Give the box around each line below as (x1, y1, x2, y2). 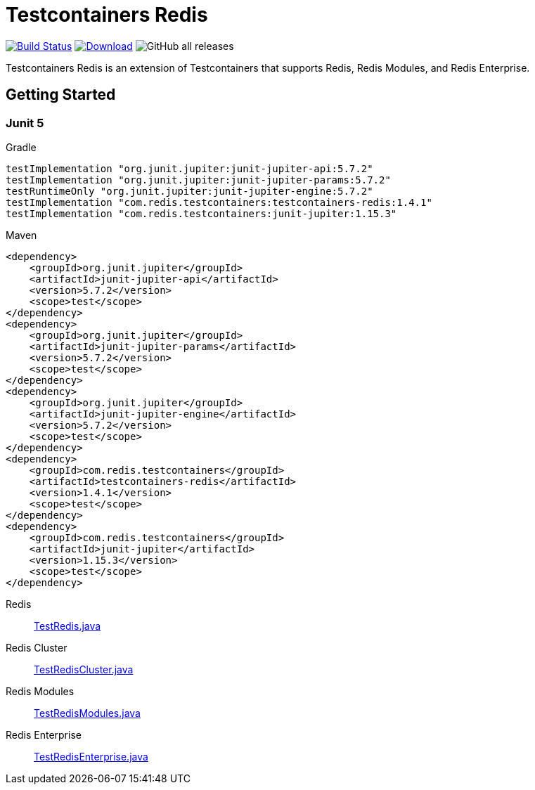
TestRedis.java (34, 619, 101, 632)
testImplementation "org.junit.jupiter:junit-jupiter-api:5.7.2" (6, 162, 373, 174)
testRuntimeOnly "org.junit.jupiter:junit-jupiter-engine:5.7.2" (6, 185, 373, 197)
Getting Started (6, 86, 116, 104)
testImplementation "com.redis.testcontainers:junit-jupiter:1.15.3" (6, 207, 397, 219)
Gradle (6, 141, 37, 153)
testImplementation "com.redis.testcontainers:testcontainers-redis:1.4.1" (6, 196, 432, 208)
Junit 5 (6, 115, 44, 130)
